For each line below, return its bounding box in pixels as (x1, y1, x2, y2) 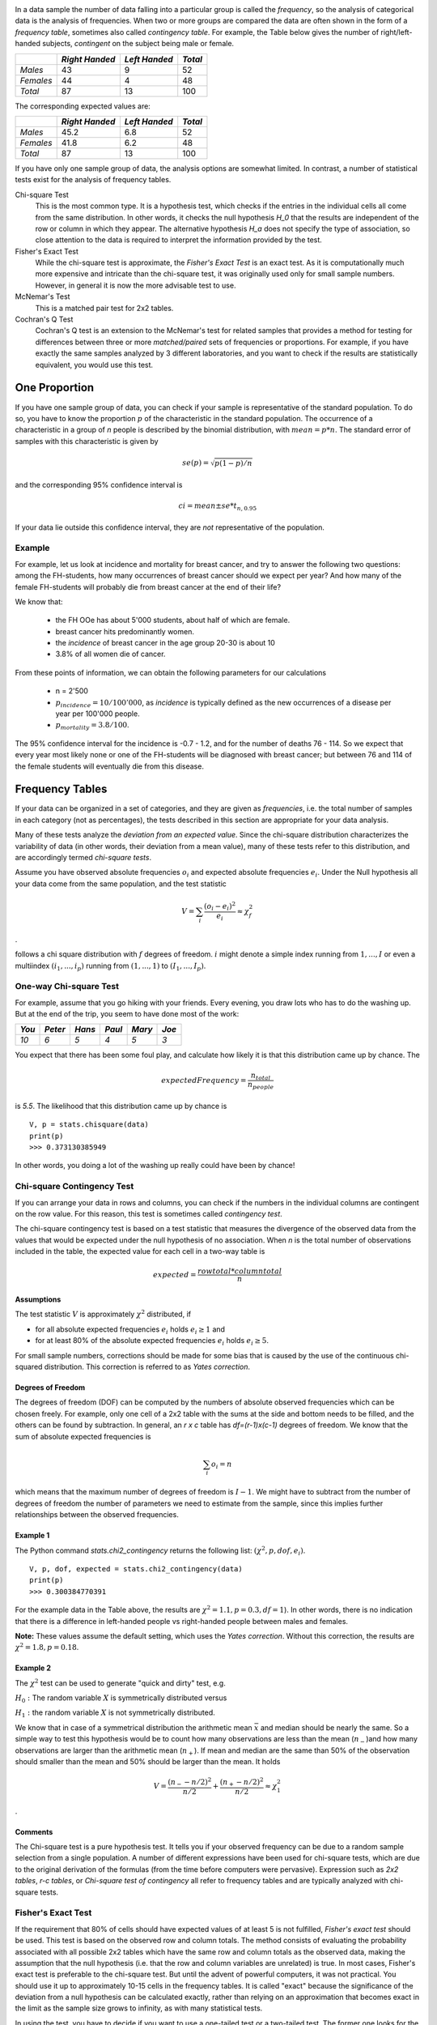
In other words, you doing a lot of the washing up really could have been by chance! (15, 1161, 295, 1170)
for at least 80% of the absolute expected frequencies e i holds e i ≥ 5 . (35, 1336, 269, 1347)
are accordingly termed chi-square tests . (15, 853, 152, 863)
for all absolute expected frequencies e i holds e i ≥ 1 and (35, 1324, 226, 1336)
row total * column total (197, 1267, 282, 1276)
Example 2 (15, 1663, 52, 1673)
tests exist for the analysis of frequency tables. (15, 175, 172, 185)
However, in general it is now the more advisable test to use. (35, 280, 236, 290)
